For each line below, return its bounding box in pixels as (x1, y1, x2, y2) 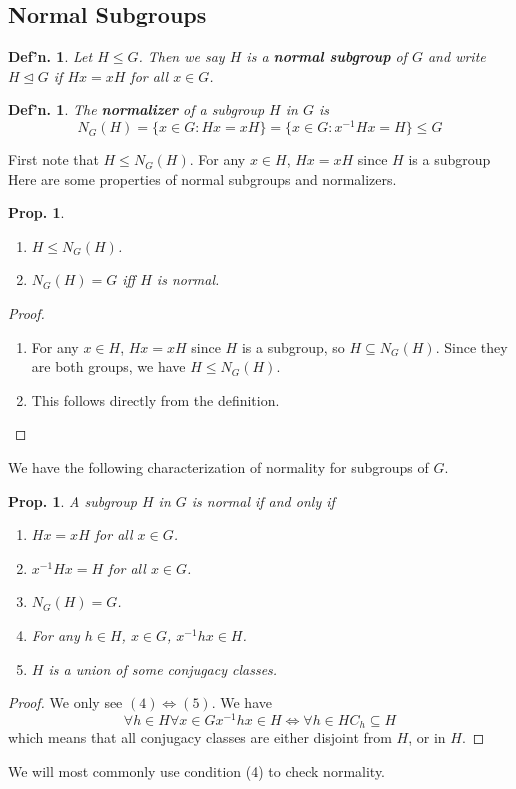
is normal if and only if (191, 490, 335, 511)
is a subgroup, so (241, 336, 345, 357)
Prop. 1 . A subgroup (8, 490, 137, 511)
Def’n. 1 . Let (8, 46, 93, 67)
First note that (8, 149, 99, 170)
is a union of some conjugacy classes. (48, 658, 278, 679)
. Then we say (138, 46, 225, 67)
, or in (408, 727, 446, 748)
